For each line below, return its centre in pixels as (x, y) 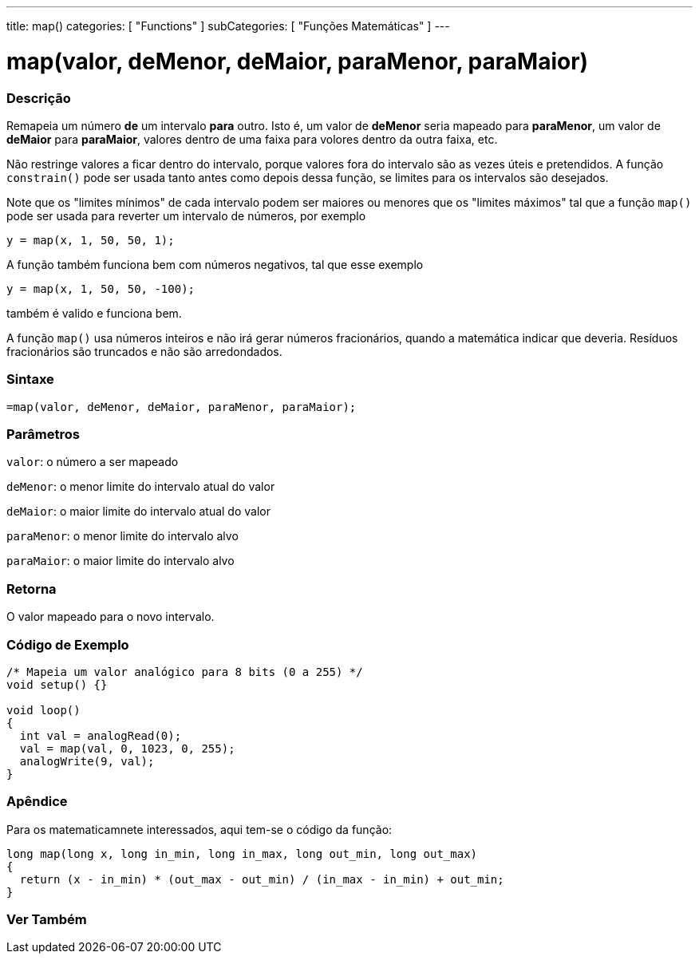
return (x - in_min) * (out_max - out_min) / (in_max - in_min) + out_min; (262, 879)
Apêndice (37, 802)
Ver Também (47, 919)
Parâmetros (43, 434)
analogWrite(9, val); (87, 761)
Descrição (39, 98)
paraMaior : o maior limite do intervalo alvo (120, 561)
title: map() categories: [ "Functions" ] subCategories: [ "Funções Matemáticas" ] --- (228, 26)
